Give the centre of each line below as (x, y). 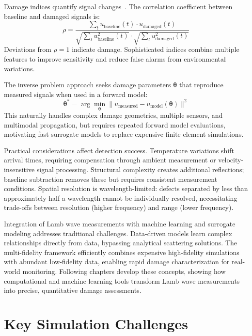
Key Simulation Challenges (96, 323)
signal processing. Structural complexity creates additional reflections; (140, 169)
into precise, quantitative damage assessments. (73, 290)
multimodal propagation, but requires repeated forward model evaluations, (115, 124)
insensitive (19, 169)
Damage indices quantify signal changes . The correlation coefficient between (118, 6)
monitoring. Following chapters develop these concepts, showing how (124, 271)
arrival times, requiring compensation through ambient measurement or (110, 160)
